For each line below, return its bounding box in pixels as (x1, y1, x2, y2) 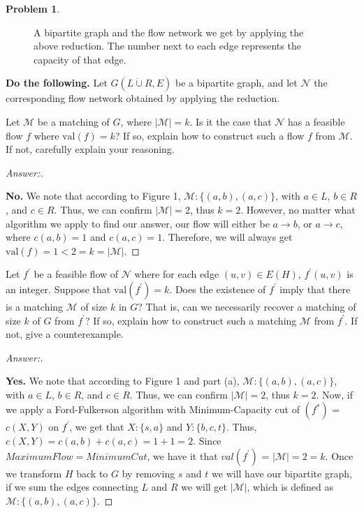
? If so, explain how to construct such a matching (85, 313, 297, 327)
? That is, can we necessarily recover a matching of (138, 299, 356, 313)
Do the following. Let (6, 75, 108, 90)
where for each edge (134, 267, 219, 281)
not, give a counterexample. (6, 327, 124, 341)
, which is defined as (247, 479, 333, 494)
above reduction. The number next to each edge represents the (34, 38, 301, 53)
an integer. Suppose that (6, 281, 111, 296)
